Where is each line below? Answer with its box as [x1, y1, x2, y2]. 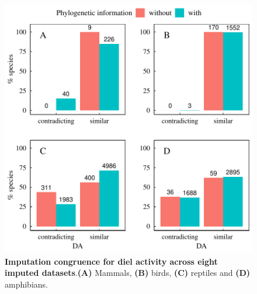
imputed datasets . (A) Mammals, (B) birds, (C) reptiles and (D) [5, 266, 251, 279]
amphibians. [5, 278, 48, 290]
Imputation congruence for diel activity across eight [5, 255, 218, 267]
